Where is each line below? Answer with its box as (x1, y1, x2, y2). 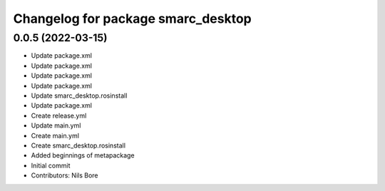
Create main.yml (31, 131, 80, 140)
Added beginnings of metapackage (31, 151, 135, 160)
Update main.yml (31, 121, 81, 130)
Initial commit (31, 161, 71, 170)
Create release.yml (31, 111, 87, 120)
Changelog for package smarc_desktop (13, 11, 252, 26)
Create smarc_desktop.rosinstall (31, 141, 126, 150)
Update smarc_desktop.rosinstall (31, 91, 128, 100)
